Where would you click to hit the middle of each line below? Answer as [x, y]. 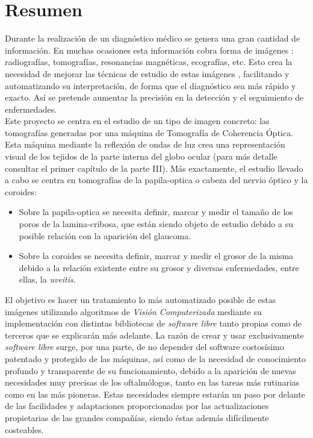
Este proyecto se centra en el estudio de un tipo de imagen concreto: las [137, 121]
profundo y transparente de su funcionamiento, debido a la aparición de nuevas [150, 370]
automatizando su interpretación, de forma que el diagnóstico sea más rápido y [150, 85]
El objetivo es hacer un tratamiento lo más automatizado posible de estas [141, 299]
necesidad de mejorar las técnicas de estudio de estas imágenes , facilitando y [147, 73]
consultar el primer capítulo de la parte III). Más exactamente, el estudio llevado [154, 168]
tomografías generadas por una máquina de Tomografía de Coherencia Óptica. [149, 132]
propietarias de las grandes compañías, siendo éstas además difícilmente [137, 417]
